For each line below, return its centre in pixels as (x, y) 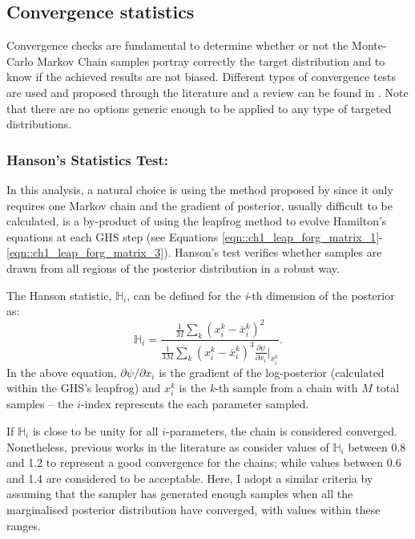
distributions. (39, 124)
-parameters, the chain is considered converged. (281, 430)
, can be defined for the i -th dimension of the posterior (261, 295)
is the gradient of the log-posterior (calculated (272, 372)
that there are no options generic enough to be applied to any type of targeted (199, 108)
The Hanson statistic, (59, 295)
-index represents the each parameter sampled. (195, 404)
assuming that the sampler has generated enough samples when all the (180, 494)
